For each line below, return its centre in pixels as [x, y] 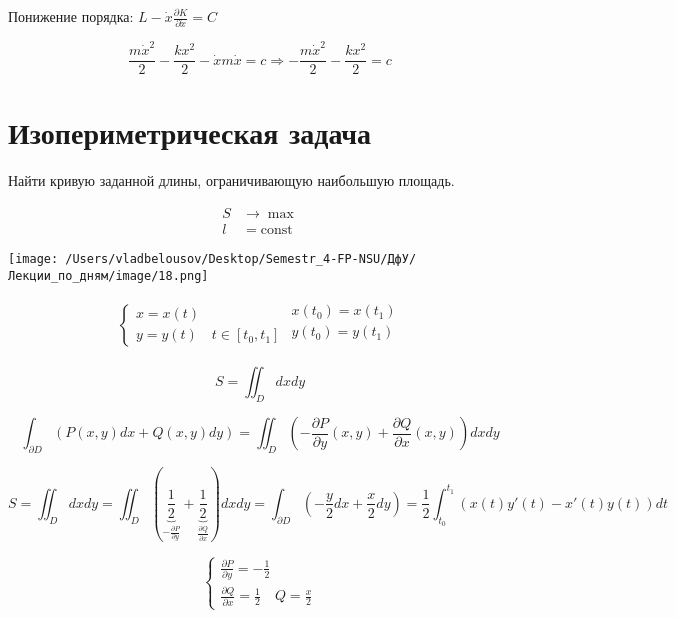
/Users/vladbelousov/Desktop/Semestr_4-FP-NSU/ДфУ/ [241, 258]
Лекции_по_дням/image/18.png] [108, 275]
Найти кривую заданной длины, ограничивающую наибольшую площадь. [231, 180]
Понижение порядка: [71, 16]
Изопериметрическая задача [190, 132]
